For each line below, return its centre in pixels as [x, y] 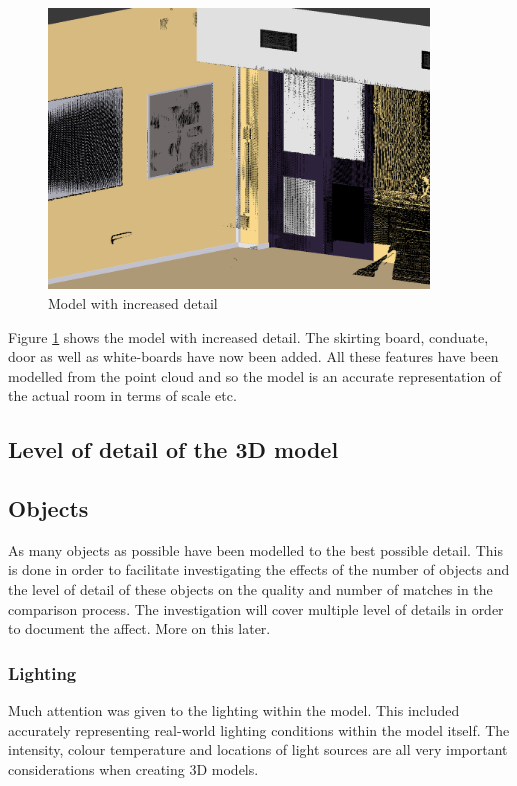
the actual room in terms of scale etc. [122, 395]
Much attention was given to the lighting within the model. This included [234, 710]
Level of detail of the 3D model [173, 449]
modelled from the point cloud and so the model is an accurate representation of [255, 375]
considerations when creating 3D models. [133, 768]
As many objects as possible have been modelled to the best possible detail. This [255, 549]
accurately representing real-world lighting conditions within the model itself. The [259, 729]
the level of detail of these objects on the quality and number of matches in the [250, 589]
